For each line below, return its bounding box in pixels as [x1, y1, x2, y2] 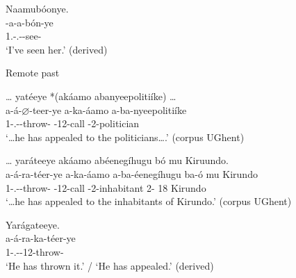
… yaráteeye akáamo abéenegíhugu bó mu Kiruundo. [6, 153, 229, 167]
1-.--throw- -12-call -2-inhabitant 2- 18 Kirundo [6, 180, 206, 195]
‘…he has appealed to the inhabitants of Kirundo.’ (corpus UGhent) [6, 194, 292, 208]
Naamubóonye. [6, 1, 69, 15]
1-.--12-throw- [6, 244, 64, 259]
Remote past [6, 65, 60, 80]
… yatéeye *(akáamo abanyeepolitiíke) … [6, 88, 176, 103]
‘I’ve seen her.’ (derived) [6, 42, 108, 56]
